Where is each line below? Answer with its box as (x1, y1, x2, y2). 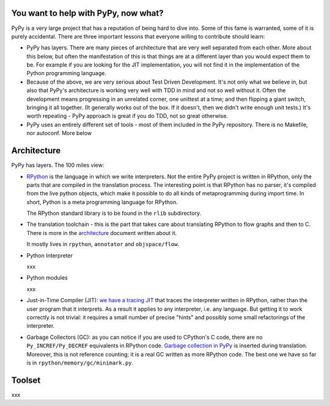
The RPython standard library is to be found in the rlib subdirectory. (26, 209, 202, 217)
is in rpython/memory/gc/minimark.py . (26, 359, 134, 366)
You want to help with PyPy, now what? (11, 8, 164, 18)
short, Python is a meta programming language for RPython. (26, 198, 178, 206)
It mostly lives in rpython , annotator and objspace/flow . (26, 241, 180, 248)
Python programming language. (26, 70, 106, 77)
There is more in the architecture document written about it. (26, 229, 177, 236)
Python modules (26, 274, 68, 281)
